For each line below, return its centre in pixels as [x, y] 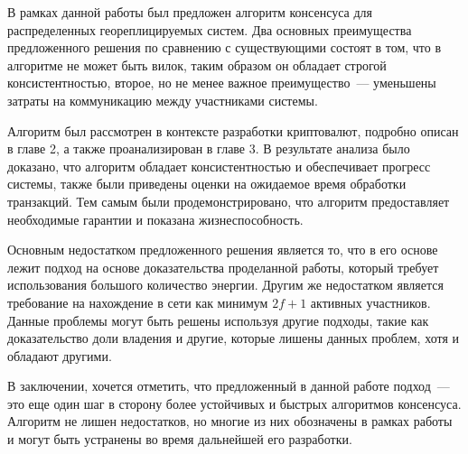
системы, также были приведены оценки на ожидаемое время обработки [207, 184]
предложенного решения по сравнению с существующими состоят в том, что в [225, 47]
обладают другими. [60, 355]
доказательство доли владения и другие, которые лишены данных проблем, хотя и [233, 338]
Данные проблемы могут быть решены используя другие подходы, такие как [218, 320]
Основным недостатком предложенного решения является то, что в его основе [223, 250]
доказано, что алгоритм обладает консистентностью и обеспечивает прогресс [219, 166]
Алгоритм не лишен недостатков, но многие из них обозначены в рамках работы [230, 421]
